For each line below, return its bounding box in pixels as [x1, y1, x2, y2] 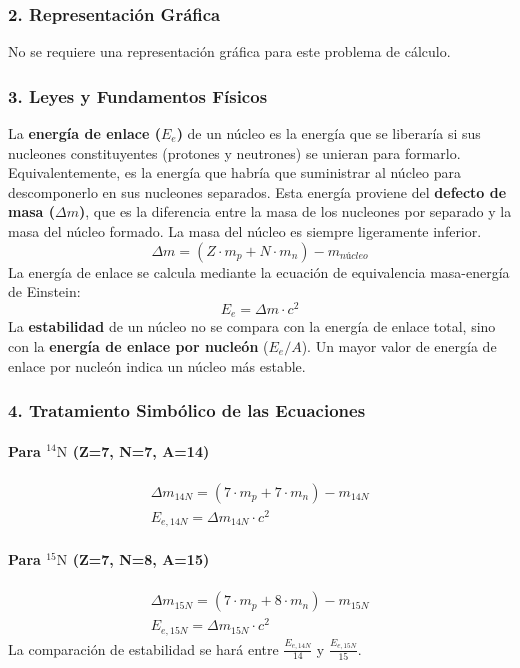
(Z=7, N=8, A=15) [72, 548, 210, 569]
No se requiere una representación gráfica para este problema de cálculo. [8, 41, 451, 62]
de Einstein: [8, 281, 81, 302]
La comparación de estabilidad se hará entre [8, 638, 279, 659]
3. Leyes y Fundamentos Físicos [8, 83, 268, 108]
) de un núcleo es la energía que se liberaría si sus [176, 123, 481, 144]
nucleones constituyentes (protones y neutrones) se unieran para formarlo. [8, 142, 461, 163]
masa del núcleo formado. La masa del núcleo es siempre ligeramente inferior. [8, 221, 482, 241]
